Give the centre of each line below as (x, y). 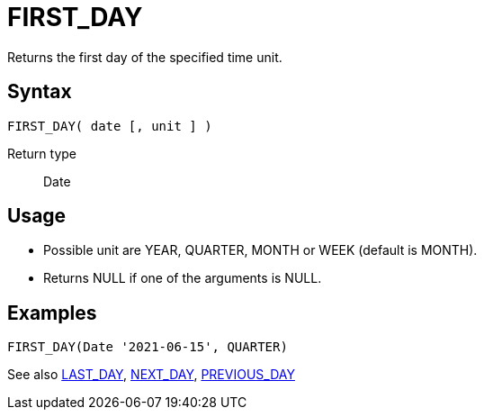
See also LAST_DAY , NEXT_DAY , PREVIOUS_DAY (151, 375)
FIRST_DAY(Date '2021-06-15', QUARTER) (148, 347)
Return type (42, 153)
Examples (52, 313)
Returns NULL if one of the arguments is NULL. (183, 278)
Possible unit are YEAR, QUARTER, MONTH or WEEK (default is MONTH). (260, 250)
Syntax (40, 92)
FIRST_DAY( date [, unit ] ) (110, 126)
